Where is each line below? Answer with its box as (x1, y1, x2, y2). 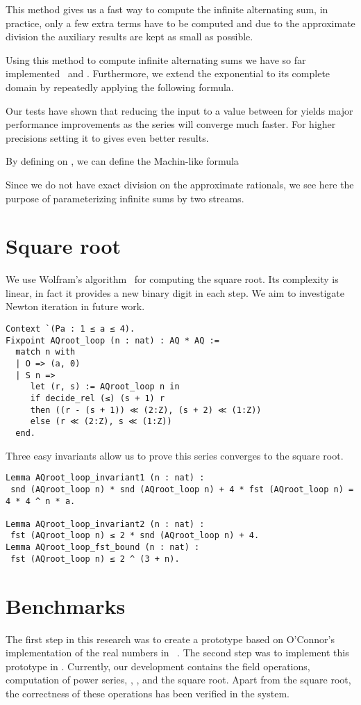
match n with (15, 347, 76, 357)
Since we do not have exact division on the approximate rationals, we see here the (6, 177, 354, 191)
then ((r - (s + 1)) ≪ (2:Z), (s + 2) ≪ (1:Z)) (30, 405, 262, 415)
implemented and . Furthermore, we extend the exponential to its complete (6, 66, 330, 81)
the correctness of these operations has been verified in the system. (6, 686, 289, 700)
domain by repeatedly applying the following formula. (6, 79, 234, 94)
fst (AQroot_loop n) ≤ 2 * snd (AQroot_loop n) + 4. (10, 530, 260, 541)
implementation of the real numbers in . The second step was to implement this (6, 645, 349, 660)
